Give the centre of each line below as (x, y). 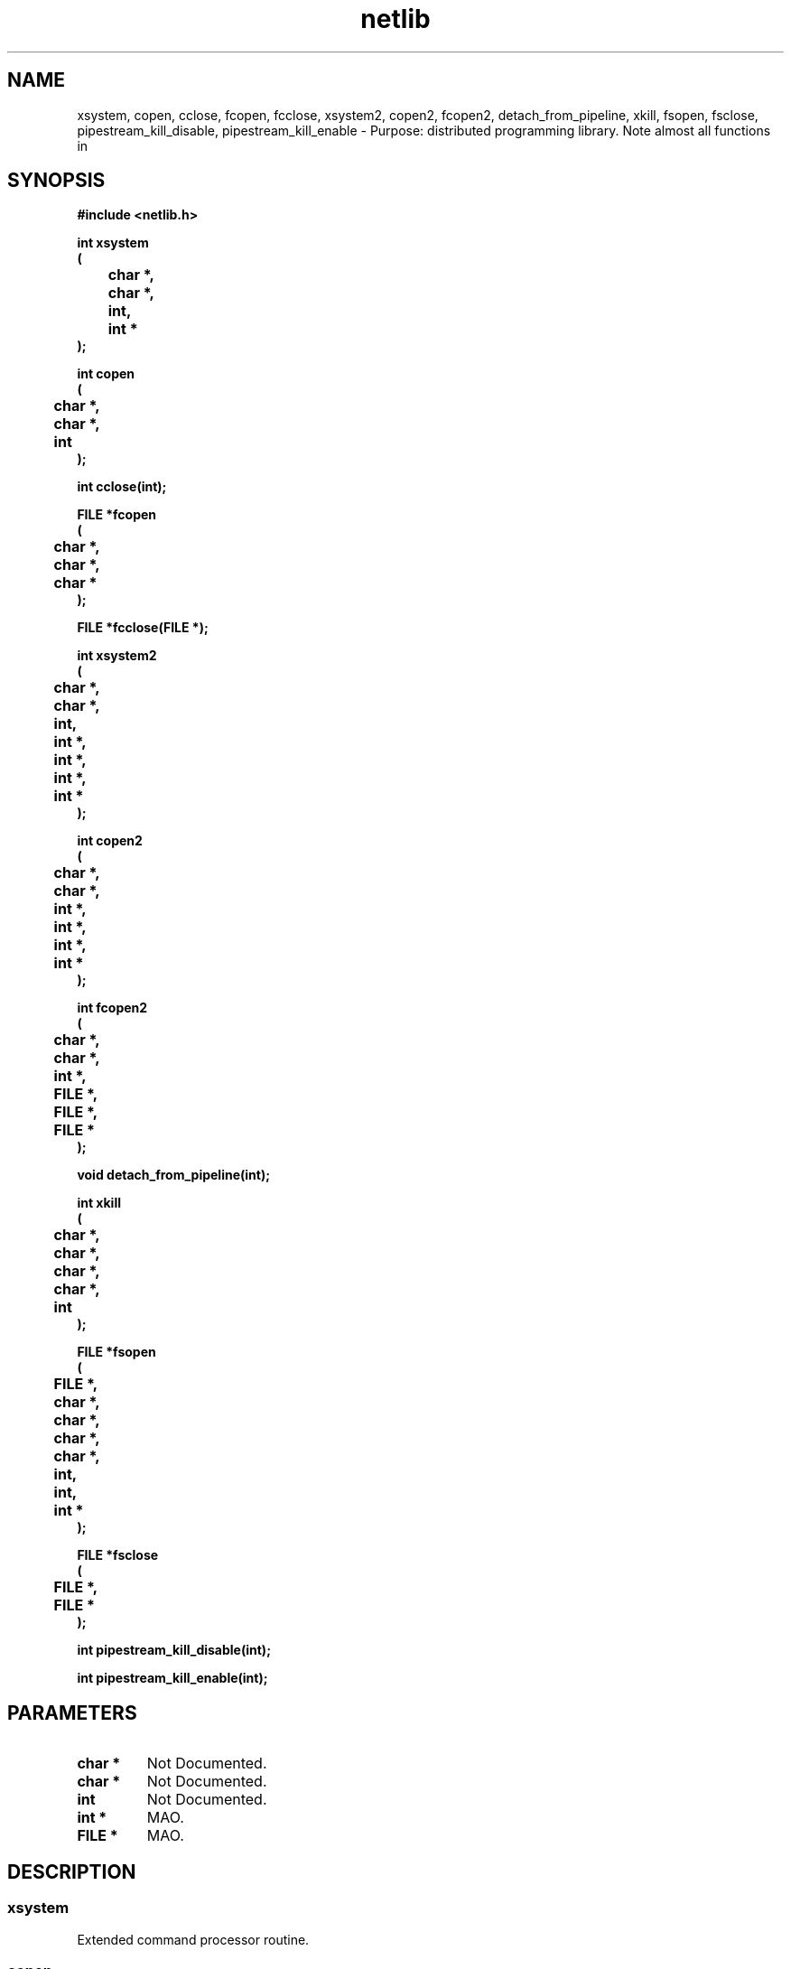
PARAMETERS (72, 1712)
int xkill (99, 1203)
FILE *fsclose (118, 1555)
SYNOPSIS (56, 181)
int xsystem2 (117, 656)
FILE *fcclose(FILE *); (143, 628)
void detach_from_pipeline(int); (174, 1175)
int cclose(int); (122, 487)
